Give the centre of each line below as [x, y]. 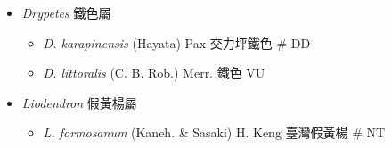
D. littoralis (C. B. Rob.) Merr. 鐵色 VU [154, 73]
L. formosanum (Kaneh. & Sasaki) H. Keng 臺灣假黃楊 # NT [214, 132]
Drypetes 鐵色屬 [66, 12]
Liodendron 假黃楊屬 [79, 102]
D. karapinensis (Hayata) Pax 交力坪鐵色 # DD [177, 42]
